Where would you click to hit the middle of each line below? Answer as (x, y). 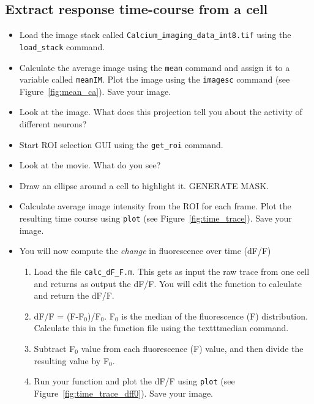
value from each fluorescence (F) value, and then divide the (192, 348)
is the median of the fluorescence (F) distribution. (215, 316)
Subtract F (54, 348)
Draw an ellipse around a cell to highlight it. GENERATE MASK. (144, 185)
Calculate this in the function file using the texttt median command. (161, 328)
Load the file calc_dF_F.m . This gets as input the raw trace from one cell (172, 271)
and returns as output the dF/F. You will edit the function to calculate (168, 283)
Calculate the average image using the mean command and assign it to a (155, 67)
